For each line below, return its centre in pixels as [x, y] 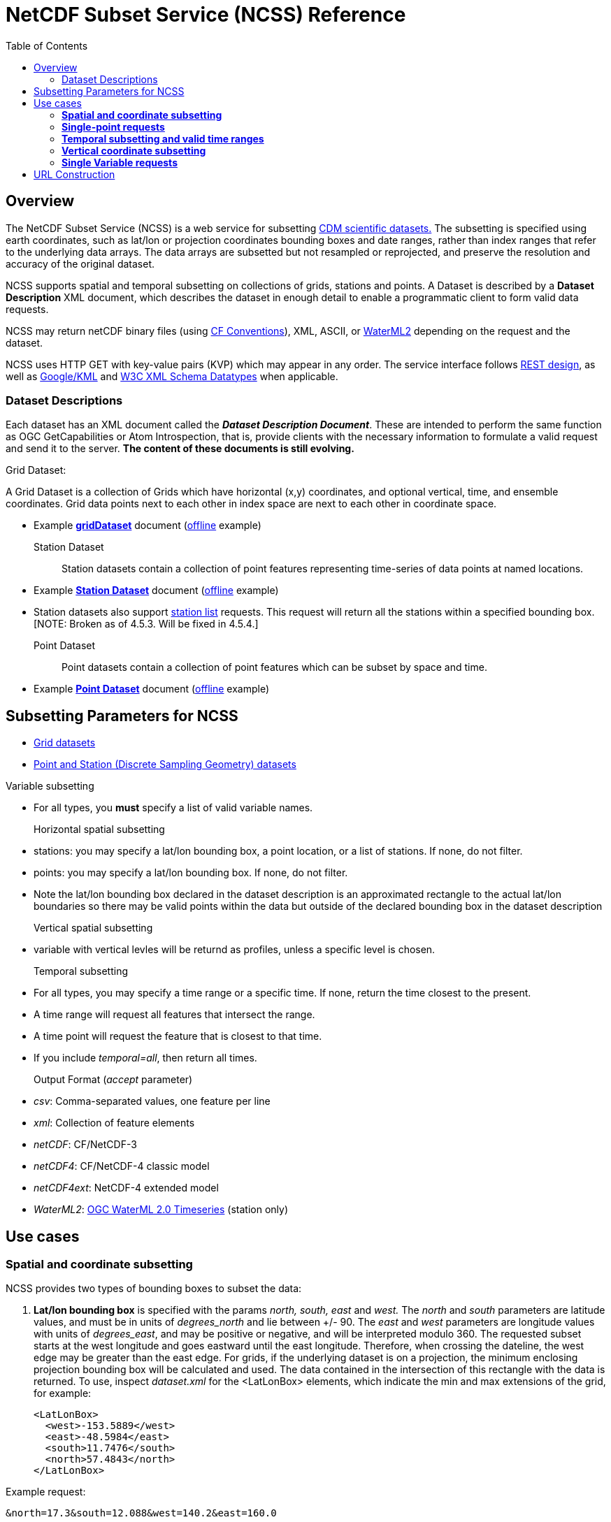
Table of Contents [47, 45]
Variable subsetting [50, 786]
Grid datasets [65, 743]
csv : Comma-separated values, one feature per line [152, 1101]
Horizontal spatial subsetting [99, 829]
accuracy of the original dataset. [80, 263]
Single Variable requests [120, 162]
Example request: [46, 1492]
